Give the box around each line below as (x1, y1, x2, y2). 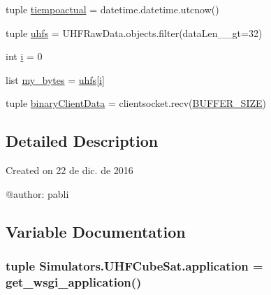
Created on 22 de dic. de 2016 (6, 163, 133, 178)
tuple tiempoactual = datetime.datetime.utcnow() (6, 2, 219, 16)
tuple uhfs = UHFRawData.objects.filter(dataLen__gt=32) (6, 25, 263, 40)
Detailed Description (6, 130, 159, 152)
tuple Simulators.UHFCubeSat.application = (6, 257, 263, 275)
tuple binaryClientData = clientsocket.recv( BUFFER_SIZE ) (6, 96, 266, 110)
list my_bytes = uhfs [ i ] (6, 72, 105, 87)
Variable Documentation (6, 220, 186, 242)
